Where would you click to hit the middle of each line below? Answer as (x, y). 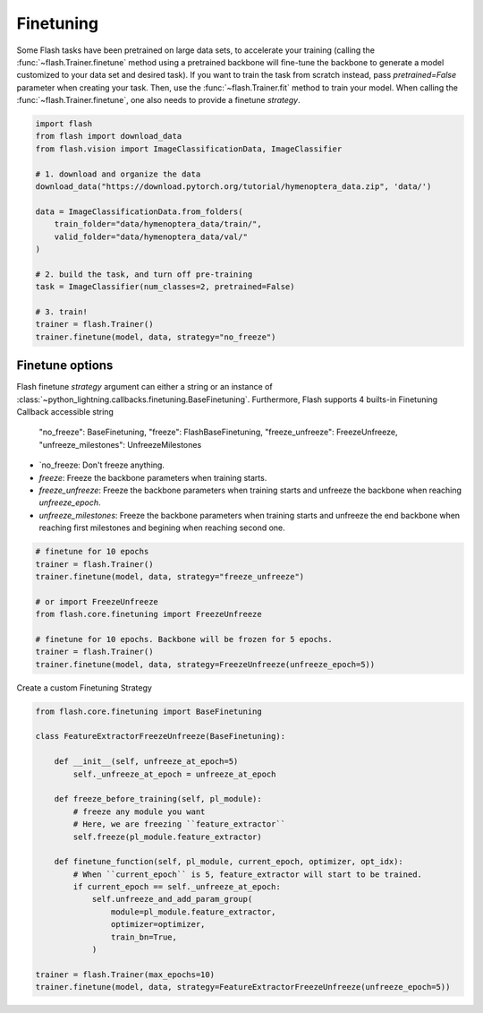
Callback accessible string (65, 412)
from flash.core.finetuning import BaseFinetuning (149, 711)
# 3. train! (62, 312)
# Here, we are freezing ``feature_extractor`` (179, 824)
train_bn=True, (144, 937)
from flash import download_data (109, 136)
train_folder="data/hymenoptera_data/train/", (158, 224)
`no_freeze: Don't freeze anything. (102, 465)
